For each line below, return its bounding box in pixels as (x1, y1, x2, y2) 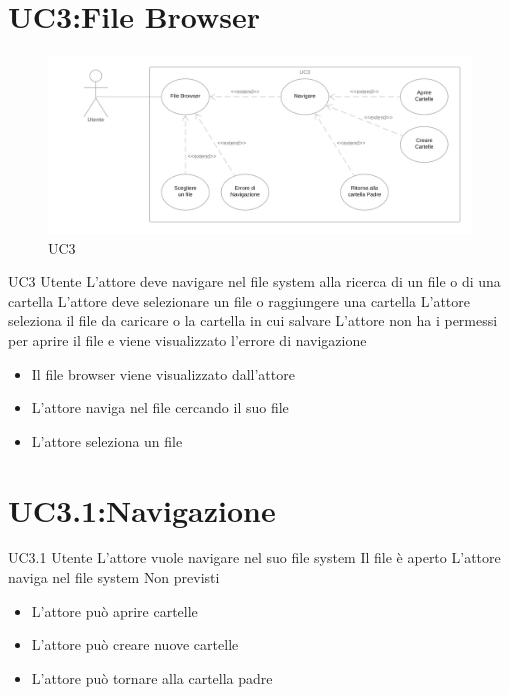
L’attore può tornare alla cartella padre (31, 667, 273, 688)
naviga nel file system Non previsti (8, 567, 220, 588)
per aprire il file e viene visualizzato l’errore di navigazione (8, 329, 367, 350)
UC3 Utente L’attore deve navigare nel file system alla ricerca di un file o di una (8, 271, 501, 292)
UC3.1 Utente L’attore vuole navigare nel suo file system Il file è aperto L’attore (8, 547, 501, 568)
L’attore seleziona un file (31, 430, 183, 451)
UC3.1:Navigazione (8, 489, 276, 530)
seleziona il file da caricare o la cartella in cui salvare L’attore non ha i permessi (8, 310, 498, 331)
